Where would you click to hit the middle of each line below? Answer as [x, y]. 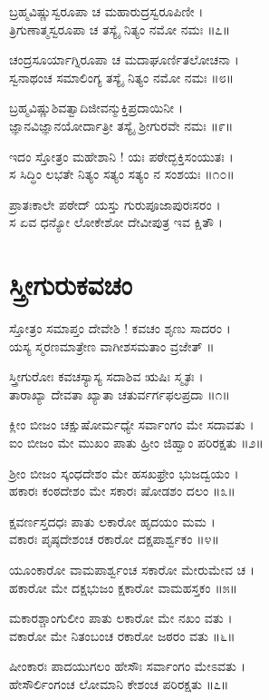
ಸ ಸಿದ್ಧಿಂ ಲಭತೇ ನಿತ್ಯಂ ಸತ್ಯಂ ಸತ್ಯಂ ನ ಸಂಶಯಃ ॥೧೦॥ [122, 174]
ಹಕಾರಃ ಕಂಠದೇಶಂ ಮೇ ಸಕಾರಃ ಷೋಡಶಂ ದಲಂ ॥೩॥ [122, 491]
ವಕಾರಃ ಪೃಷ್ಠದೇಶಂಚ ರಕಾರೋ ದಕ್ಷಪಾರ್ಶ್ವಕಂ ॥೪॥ [114, 539]
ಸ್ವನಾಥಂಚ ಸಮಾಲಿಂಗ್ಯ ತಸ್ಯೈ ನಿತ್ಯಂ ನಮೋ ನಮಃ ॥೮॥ [122, 77]
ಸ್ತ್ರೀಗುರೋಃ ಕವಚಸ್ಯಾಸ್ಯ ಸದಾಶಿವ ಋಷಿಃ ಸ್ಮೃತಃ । [106, 376]
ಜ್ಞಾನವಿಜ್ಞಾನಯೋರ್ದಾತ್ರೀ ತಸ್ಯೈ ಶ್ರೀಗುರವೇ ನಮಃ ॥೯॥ [121, 125]
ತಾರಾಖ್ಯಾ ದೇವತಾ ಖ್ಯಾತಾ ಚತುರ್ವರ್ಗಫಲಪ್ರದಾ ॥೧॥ [120, 394]
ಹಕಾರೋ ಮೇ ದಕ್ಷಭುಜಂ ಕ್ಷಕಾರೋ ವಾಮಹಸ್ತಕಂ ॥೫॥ [124, 587]
